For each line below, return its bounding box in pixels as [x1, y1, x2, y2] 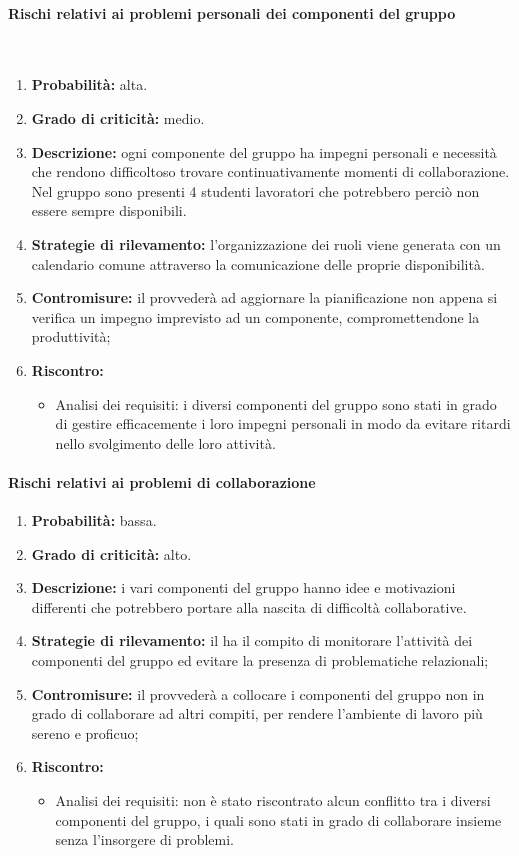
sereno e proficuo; [31, 722, 139, 743]
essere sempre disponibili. [31, 200, 187, 221]
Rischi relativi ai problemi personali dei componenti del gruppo [8, 2, 456, 23]
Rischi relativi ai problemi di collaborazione [8, 471, 316, 492]
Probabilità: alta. [31, 74, 148, 95]
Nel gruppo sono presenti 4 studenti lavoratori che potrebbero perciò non [31, 180, 480, 201]
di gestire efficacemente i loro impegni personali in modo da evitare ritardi [55, 413, 511, 434]
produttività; [31, 326, 111, 347]
